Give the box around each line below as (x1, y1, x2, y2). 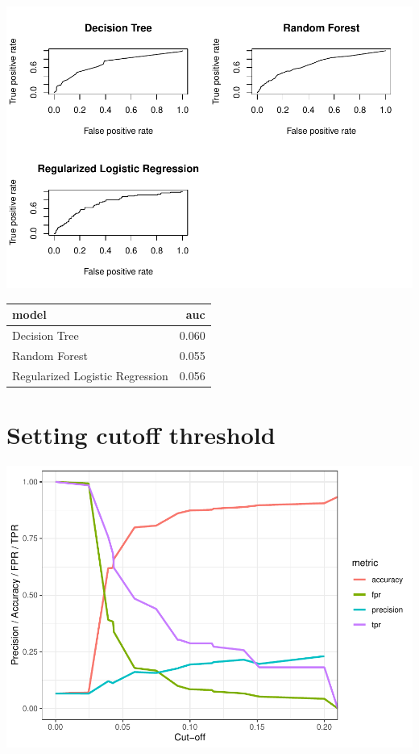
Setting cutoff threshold (6, 417, 276, 450)
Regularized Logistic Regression (12, 367, 168, 383)
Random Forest (12, 346, 88, 363)
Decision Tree (12, 326, 79, 343)
